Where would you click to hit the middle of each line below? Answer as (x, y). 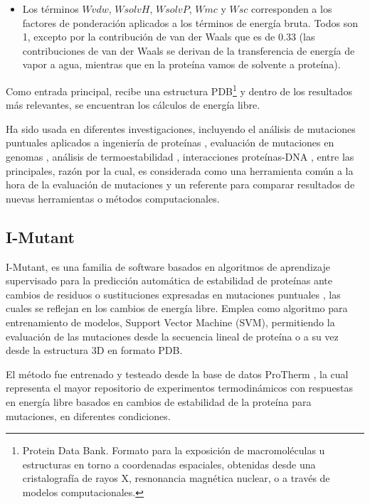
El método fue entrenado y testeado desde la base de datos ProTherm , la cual (177, 374)
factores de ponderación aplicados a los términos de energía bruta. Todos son (190, 22)
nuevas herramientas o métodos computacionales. (113, 198)
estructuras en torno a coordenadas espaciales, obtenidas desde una (169, 464)
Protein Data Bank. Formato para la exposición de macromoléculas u (174, 450)
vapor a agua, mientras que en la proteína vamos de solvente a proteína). (181, 64)
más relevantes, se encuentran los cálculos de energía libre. (133, 105)
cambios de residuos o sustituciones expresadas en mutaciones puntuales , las (173, 294)
